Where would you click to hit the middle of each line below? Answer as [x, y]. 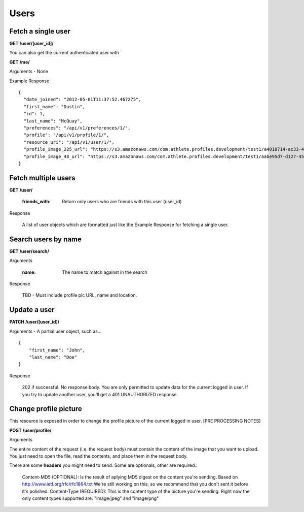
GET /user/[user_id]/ [32, 44]
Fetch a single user [40, 31]
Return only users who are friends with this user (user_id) [122, 202]
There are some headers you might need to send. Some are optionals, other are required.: [103, 465]
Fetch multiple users [42, 178]
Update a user [32, 310]
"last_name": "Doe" [53, 357]
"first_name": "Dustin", [54, 106]
